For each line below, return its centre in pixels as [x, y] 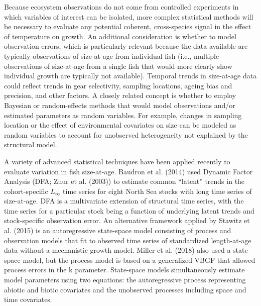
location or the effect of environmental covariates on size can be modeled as [120, 125]
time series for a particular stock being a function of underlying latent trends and [129, 210]
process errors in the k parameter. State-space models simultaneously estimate [124, 270]
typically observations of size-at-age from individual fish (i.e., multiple [112, 56]
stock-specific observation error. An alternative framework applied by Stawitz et [127, 220]
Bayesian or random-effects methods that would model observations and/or [120, 105]
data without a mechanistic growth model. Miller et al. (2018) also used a [117, 250]
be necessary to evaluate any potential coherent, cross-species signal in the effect [128, 26]
